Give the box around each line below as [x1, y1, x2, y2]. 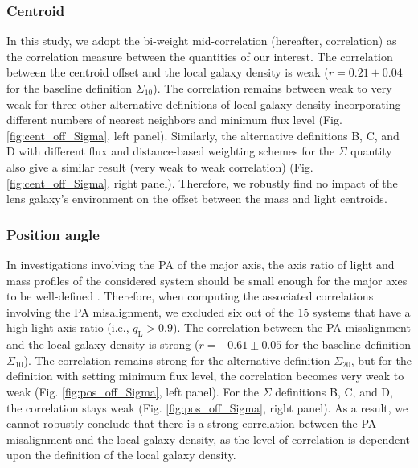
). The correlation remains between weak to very [153, 80, 392, 96]
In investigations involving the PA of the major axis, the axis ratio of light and [6, 255, 395, 272]
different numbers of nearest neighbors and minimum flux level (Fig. [6, 111, 342, 128]
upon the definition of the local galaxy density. [6, 446, 236, 463]
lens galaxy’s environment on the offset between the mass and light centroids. [6, 190, 387, 207]
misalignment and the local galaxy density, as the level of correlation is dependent [6, 430, 411, 447]
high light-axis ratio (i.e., [6, 319, 129, 336]
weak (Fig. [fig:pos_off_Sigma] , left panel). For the [6, 383, 259, 400]
